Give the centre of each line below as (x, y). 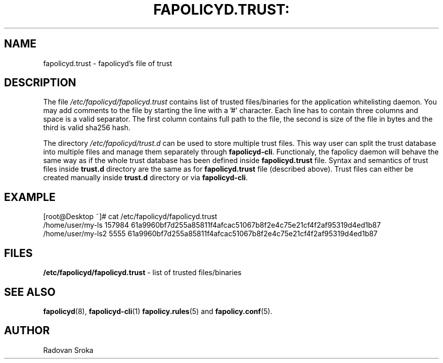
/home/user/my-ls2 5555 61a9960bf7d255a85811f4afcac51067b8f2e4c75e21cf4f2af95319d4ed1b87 (210, 234)
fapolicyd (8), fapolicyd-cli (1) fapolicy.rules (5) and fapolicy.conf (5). (158, 311)
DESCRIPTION (40, 83)
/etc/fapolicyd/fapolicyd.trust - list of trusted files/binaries (142, 273)
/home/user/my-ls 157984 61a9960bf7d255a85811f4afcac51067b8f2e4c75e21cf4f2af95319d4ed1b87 (212, 225)
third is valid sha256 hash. (87, 128)
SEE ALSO (30, 292)
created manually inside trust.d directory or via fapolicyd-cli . (145, 178)
